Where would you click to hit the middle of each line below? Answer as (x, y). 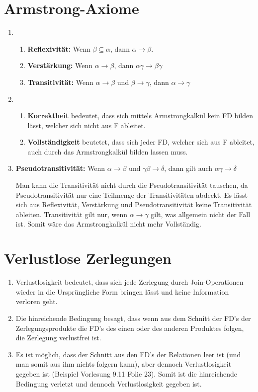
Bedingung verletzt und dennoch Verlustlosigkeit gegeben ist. (109, 383)
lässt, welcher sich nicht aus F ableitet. (86, 125)
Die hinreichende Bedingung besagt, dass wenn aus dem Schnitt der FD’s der (133, 318)
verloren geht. (37, 301)
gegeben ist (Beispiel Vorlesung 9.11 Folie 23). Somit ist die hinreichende (127, 373)
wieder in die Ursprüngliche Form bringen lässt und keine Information (122, 291)
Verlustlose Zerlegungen (88, 258)
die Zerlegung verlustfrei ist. (58, 338)
